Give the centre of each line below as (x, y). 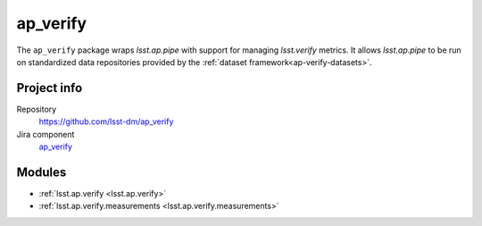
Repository (37, 109)
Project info (50, 88)
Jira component (46, 134)
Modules (42, 172)
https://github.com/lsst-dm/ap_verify (106, 121)
